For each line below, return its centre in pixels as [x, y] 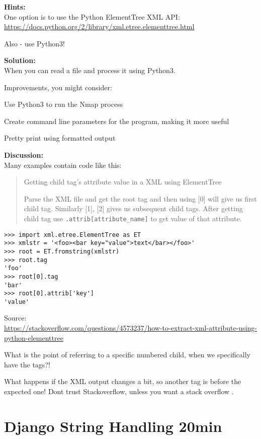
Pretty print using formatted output [60, 138]
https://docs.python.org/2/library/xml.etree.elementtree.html [99, 26]
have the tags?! [27, 364]
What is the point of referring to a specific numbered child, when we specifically [127, 355]
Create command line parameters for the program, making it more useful [117, 121]
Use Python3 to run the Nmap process [64, 104]
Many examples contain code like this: [63, 165]
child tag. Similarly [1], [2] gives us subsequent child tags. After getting [133, 208]
